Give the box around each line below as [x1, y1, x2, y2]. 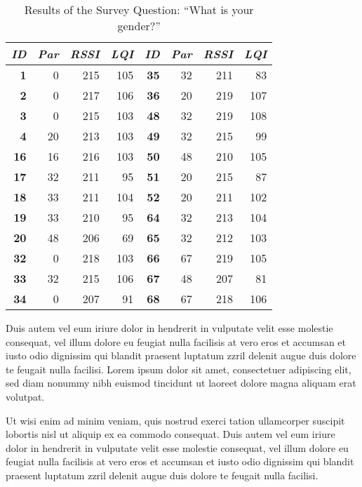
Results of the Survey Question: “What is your [24, 1, 254, 18]
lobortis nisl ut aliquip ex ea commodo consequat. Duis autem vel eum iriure [6, 427, 335, 441]
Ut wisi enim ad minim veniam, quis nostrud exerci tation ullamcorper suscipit [6, 413, 345, 427]
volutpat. [6, 389, 45, 403]
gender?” [117, 18, 161, 34]
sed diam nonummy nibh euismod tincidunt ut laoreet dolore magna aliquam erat [6, 375, 356, 390]
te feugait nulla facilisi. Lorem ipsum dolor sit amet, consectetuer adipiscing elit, [6, 361, 351, 376]
